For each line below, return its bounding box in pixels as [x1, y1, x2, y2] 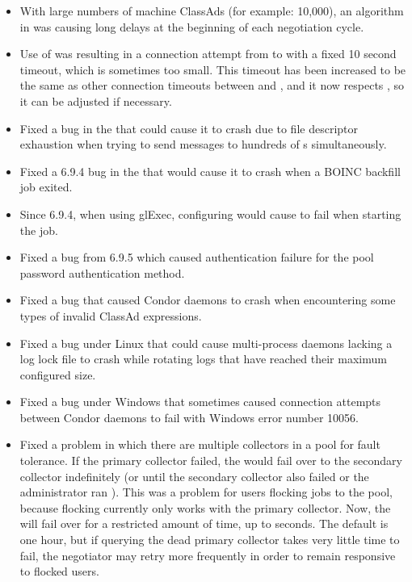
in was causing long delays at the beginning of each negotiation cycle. [19, 18, 364, 35]
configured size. [19, 366, 96, 383]
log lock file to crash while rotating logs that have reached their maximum [19, 350, 387, 367]
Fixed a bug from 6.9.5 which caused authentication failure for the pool [19, 249, 374, 266]
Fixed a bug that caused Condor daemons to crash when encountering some [19, 291, 396, 308]
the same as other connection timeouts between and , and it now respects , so [19, 77, 405, 94]
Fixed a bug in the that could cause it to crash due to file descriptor [19, 119, 359, 136]
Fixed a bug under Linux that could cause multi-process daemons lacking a [19, 334, 393, 351]
